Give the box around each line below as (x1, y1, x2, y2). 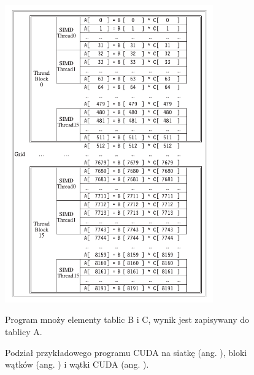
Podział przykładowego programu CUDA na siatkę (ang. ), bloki (5, 346, 247, 358)
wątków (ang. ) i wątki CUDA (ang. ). (5, 358, 149, 371)
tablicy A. (5, 325, 42, 338)
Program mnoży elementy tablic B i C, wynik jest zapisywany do (5, 313, 250, 326)
